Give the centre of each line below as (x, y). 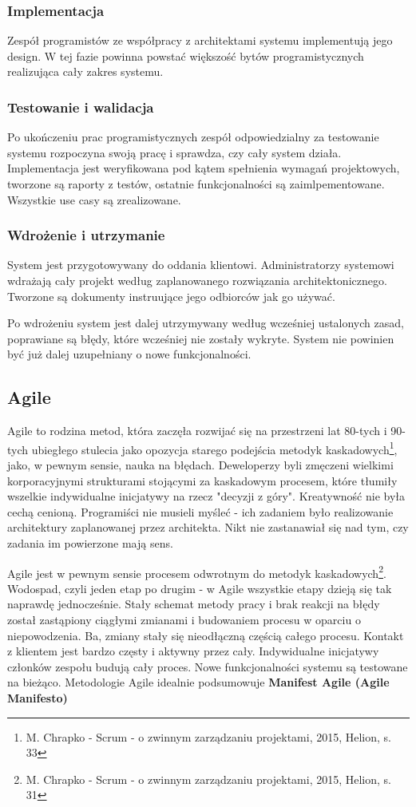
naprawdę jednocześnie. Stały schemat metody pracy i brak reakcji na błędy (194, 604)
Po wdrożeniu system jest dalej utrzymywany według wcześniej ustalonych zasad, (206, 323)
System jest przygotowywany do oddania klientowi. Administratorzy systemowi (201, 265)
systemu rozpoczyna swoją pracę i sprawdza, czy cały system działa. (174, 152)
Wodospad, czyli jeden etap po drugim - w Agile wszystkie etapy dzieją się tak (200, 588)
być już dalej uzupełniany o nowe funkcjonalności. (129, 354)
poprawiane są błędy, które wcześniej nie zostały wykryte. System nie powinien (201, 338)
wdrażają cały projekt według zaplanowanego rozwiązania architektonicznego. (197, 280)
